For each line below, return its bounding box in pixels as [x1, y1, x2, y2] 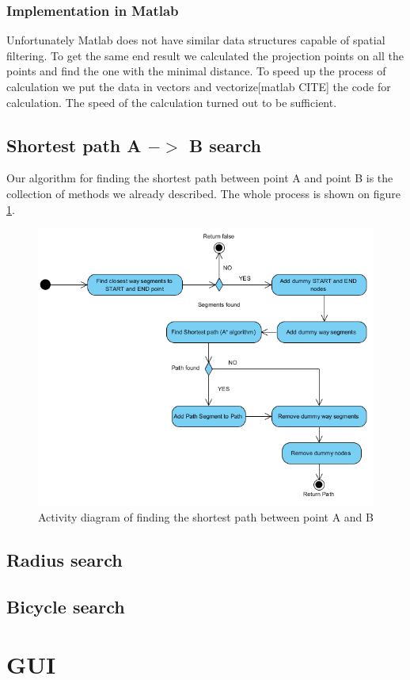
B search [188, 132, 261, 157]
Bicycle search [6, 594, 125, 618]
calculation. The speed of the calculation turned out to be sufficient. [6, 94, 337, 110]
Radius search [6, 547, 123, 571]
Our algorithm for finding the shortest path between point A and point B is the [6, 170, 393, 186]
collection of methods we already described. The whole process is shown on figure [6, 185, 401, 201]
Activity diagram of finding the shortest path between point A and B [38, 508, 374, 525]
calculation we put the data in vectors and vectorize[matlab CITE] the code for [6, 78, 391, 94]
